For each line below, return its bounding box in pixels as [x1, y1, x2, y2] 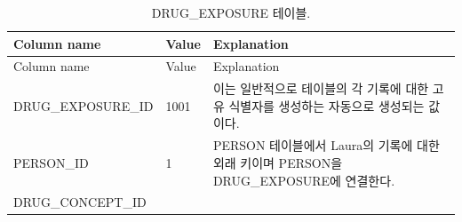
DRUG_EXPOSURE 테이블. [151, 4, 311, 21]
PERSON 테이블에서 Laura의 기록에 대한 [212, 136, 440, 155]
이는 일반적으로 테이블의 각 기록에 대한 [212, 79, 429, 98]
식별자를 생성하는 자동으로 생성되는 [228, 96, 425, 115]
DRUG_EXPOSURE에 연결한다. [212, 170, 395, 189]
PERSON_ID [13, 153, 89, 171]
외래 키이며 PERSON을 [212, 153, 343, 171]
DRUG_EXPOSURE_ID [13, 96, 154, 115]
